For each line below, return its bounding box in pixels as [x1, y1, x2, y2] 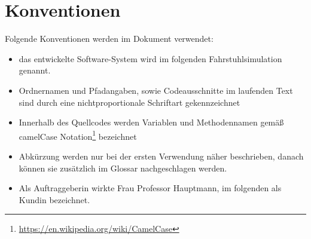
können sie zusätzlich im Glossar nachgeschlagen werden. [19, 161, 227, 174]
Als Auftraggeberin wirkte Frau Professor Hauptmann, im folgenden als [19, 182, 282, 194]
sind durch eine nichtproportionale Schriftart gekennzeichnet [19, 96, 240, 108]
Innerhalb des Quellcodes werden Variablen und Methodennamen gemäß [19, 116, 284, 128]
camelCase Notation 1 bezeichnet [19, 128, 137, 142]
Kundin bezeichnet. [19, 193, 90, 206]
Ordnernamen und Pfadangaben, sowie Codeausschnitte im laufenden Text [19, 84, 293, 96]
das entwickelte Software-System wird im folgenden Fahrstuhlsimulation [19, 52, 282, 65]
